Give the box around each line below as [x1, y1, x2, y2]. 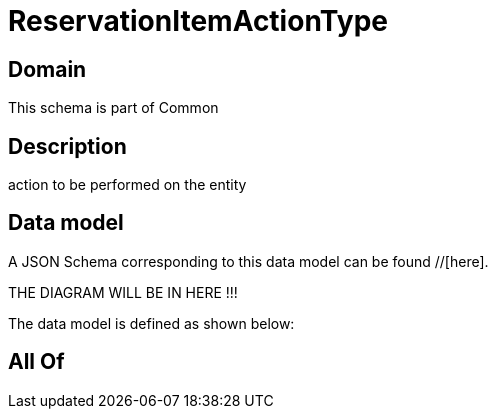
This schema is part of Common [8, 99, 219, 117]
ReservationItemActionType [8, 4, 388, 38]
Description [8, 133, 127, 159]
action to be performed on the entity [8, 176, 247, 194]
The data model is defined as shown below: [8, 314, 295, 332]
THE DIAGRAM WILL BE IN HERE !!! [8, 283, 238, 301]
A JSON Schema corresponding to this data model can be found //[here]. [8, 252, 489, 270]
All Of [8, 349, 65, 375]
